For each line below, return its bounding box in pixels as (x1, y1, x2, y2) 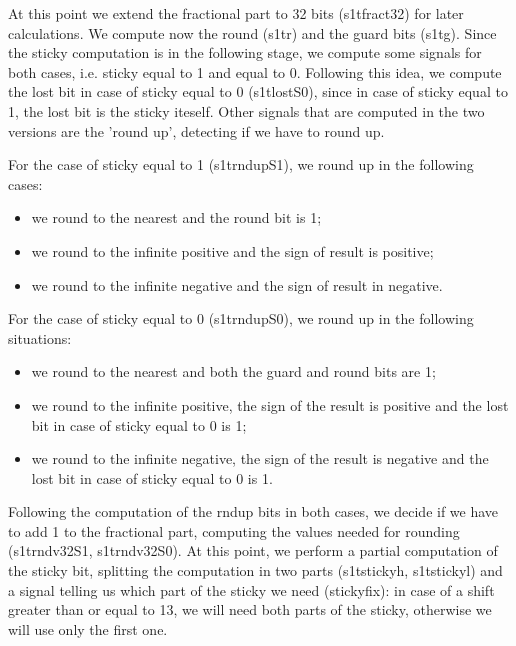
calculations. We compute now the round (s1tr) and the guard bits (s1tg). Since (8, 22, 497, 43)
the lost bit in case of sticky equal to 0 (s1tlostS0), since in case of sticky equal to (8, 81, 508, 102)
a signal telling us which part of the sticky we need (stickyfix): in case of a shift (8, 579, 495, 600)
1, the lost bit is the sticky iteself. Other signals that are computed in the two (8, 100, 485, 121)
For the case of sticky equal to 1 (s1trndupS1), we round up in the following (8, 154, 474, 175)
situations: (8, 327, 72, 348)
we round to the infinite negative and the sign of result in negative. (31, 274, 443, 295)
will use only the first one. (8, 618, 168, 639)
